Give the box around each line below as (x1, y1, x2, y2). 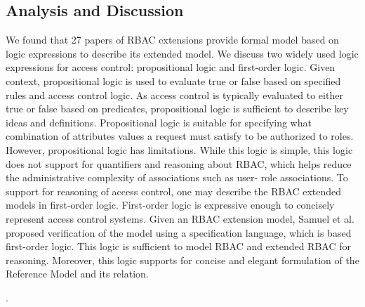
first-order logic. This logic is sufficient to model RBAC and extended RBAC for (6, 239, 351, 254)
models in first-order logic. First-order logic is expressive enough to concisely (6, 197, 335, 212)
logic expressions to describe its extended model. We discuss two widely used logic (6, 46, 359, 60)
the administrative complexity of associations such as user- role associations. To (6, 170, 348, 185)
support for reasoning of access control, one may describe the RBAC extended (6, 183, 342, 198)
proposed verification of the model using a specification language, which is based (6, 225, 352, 240)
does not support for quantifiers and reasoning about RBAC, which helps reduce (6, 156, 352, 171)
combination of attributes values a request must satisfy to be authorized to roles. (6, 129, 354, 143)
